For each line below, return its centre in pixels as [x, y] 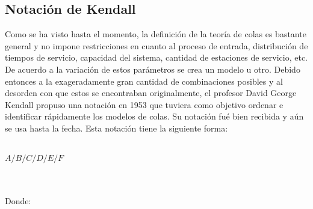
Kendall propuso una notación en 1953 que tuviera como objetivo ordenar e [144, 104]
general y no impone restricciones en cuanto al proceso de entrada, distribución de [156, 45]
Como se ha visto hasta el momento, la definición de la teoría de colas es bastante [156, 34]
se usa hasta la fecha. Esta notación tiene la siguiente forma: [116, 128]
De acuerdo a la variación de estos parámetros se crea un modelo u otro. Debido [153, 69]
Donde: [18, 201]
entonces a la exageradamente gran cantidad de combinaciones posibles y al [144, 81]
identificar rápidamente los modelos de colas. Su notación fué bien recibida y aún [154, 116]
